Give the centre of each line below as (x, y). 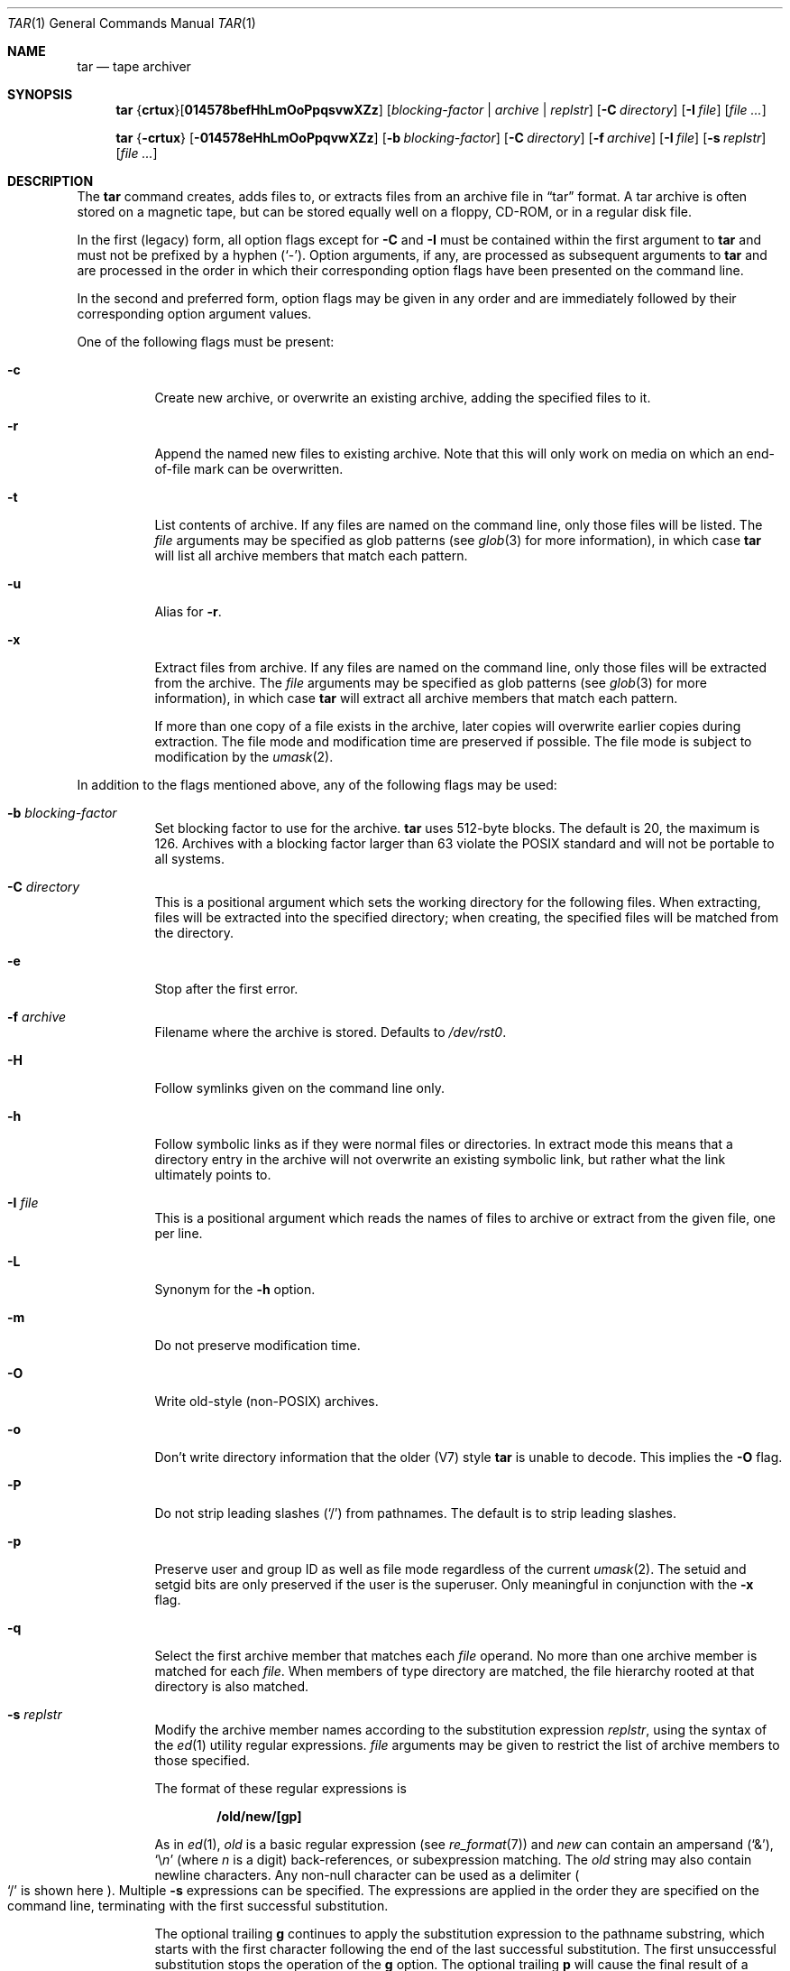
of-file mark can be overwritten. (249, 469)
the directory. (194, 933)
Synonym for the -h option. (235, 1289)
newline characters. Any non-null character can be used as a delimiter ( (367, 1875)
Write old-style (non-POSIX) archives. (266, 1401)
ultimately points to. (213, 1175)
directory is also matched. (231, 1686)
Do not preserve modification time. (257, 1345)
